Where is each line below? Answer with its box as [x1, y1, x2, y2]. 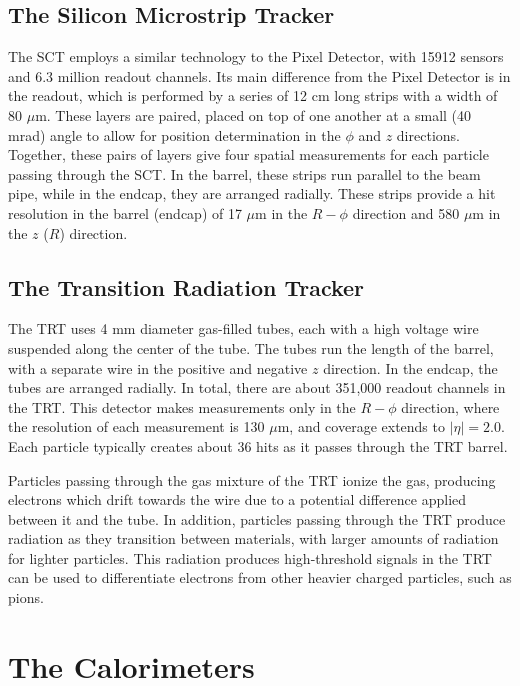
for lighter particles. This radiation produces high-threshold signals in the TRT [8, 547, 492, 568]
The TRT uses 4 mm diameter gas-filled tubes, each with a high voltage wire [8, 318, 479, 339]
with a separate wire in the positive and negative [8, 357, 308, 378]
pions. [8, 587, 44, 608]
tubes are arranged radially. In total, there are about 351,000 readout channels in [8, 377, 506, 398]
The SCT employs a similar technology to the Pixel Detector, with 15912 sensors [8, 46, 504, 67]
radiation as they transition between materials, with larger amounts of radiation [8, 528, 499, 549]
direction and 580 [352, 202, 460, 223]
